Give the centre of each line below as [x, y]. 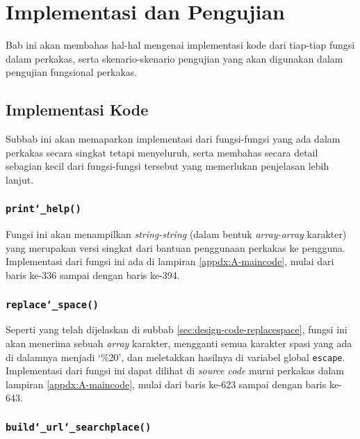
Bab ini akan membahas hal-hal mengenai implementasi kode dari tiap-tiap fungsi [180, 45]
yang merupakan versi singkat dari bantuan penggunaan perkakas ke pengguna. [175, 247]
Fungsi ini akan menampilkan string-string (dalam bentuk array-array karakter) [176, 234]
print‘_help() [43, 209]
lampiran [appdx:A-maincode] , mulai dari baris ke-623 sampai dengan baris [166, 384]
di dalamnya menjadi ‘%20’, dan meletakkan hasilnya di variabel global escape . [175, 357]
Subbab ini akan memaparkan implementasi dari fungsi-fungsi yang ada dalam [173, 139]
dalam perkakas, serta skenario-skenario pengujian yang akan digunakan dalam [174, 58]
